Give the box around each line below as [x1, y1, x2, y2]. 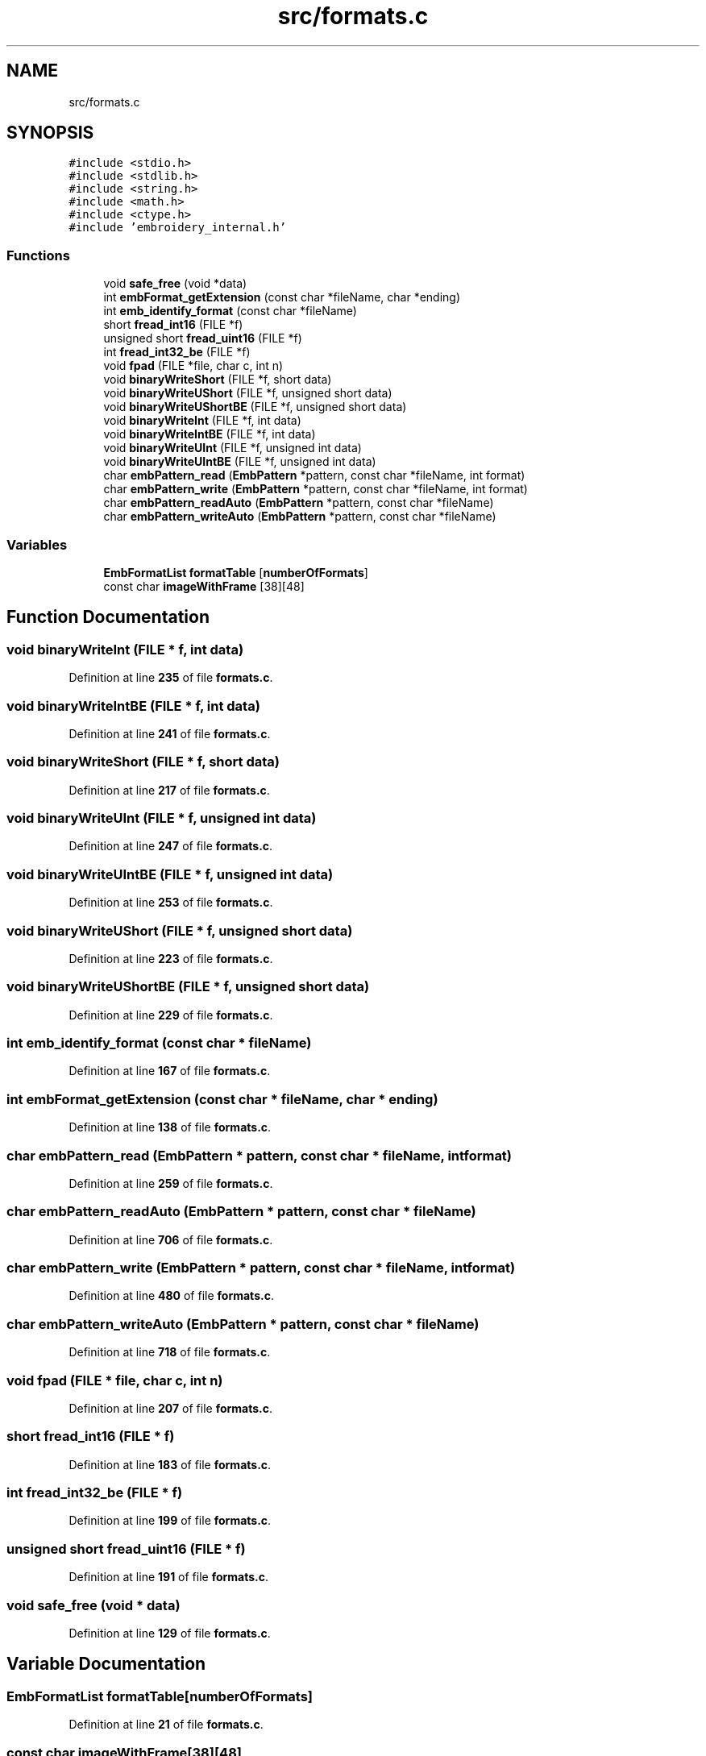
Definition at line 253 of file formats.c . [69, 895, 273, 910]
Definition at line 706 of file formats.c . [69, 1232, 273, 1247]
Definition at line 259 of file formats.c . [69, 1176, 273, 1190]
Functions [6, 247, 70, 264]
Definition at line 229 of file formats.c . [69, 1007, 273, 1022]
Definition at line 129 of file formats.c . [69, 1625, 271, 1640]
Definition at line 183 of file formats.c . [69, 1457, 272, 1472]
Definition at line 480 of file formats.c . [69, 1289, 274, 1303]
